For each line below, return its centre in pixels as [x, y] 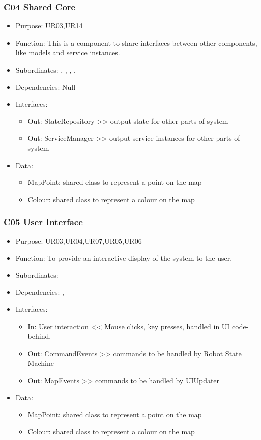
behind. [39, 336]
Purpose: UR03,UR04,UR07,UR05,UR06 [79, 241]
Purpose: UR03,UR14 [49, 26]
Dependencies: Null [46, 87]
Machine [41, 363]
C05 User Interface [43, 222]
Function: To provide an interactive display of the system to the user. [124, 258]
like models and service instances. [68, 53]
